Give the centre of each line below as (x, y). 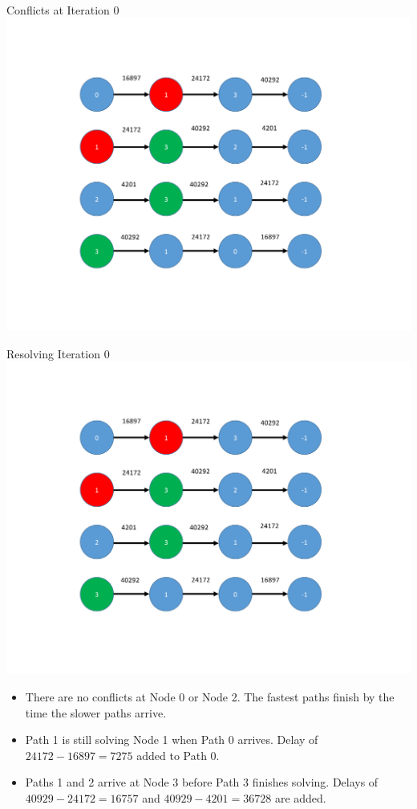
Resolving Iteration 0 (58, 353)
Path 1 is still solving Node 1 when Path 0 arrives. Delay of (172, 740)
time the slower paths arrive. (96, 712)
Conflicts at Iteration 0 (63, 10)
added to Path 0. (178, 755)
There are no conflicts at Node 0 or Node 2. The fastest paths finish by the (210, 697)
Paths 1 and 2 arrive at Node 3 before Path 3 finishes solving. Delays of (202, 782)
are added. (300, 797)
